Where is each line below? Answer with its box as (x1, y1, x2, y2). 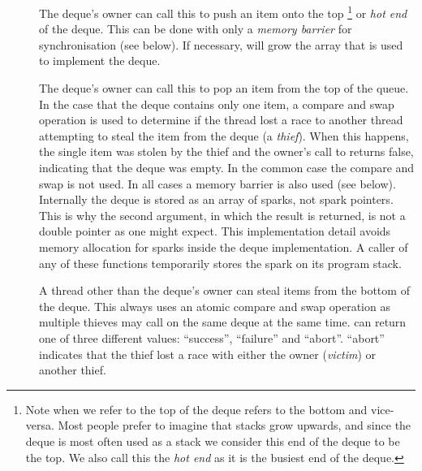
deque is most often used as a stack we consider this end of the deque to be (25, 432, 400, 449)
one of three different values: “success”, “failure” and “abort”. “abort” (39, 329, 385, 346)
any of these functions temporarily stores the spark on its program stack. (39, 254, 402, 271)
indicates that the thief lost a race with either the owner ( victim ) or (39, 345, 377, 362)
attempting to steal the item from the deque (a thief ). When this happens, (39, 127, 409, 144)
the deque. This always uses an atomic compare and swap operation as (39, 297, 390, 314)
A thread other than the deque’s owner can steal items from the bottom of (39, 282, 410, 299)
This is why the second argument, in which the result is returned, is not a (39, 206, 406, 223)
